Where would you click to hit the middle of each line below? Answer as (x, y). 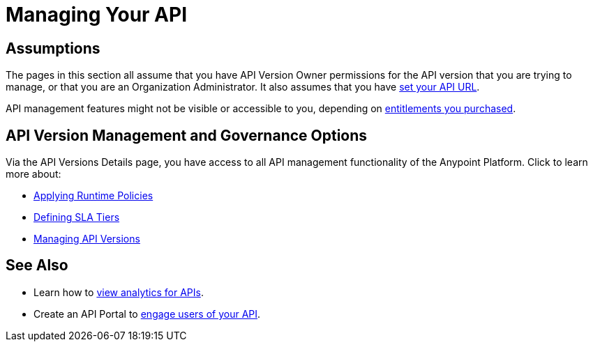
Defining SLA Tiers (77, 217)
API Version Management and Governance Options (187, 135)
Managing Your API (97, 15)
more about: (33, 174)
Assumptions (53, 48)
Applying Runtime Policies (93, 196)
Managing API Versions (87, 239)
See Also (37, 265)
